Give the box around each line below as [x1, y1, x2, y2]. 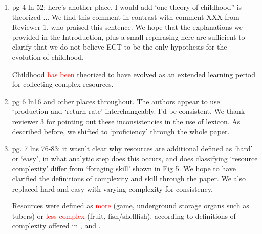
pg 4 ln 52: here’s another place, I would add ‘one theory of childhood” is [12, 2, 242, 12]
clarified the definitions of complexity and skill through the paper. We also [12, 173, 246, 183]
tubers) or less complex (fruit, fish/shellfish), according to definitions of [12, 210, 236, 221]
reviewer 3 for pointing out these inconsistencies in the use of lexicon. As [12, 115, 241, 126]
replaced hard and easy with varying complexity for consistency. [12, 183, 213, 194]
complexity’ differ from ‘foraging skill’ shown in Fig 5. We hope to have [12, 163, 236, 174]
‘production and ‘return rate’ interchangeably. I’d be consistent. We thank [12, 106, 245, 116]
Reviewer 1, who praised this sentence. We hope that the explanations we [12, 21, 243, 32]
